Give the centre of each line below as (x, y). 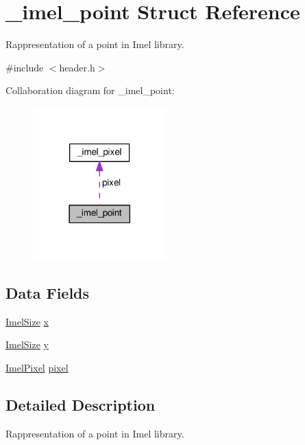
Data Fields (48, 292)
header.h (77, 67)
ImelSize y (27, 344)
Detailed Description (81, 404)
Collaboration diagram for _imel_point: (90, 90)
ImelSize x (27, 321)
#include (25, 67)
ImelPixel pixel (37, 367)
